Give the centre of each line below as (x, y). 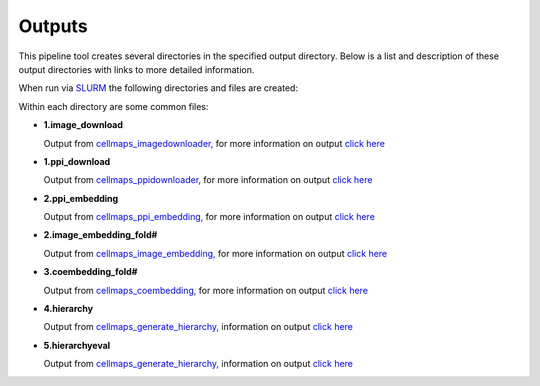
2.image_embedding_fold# (100, 235)
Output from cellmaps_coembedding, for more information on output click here (206, 290)
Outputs (53, 26)
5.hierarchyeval (77, 345)
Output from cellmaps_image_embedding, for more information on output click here (215, 253)
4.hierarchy (68, 309)
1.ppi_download (77, 161)
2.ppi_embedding (81, 198)
